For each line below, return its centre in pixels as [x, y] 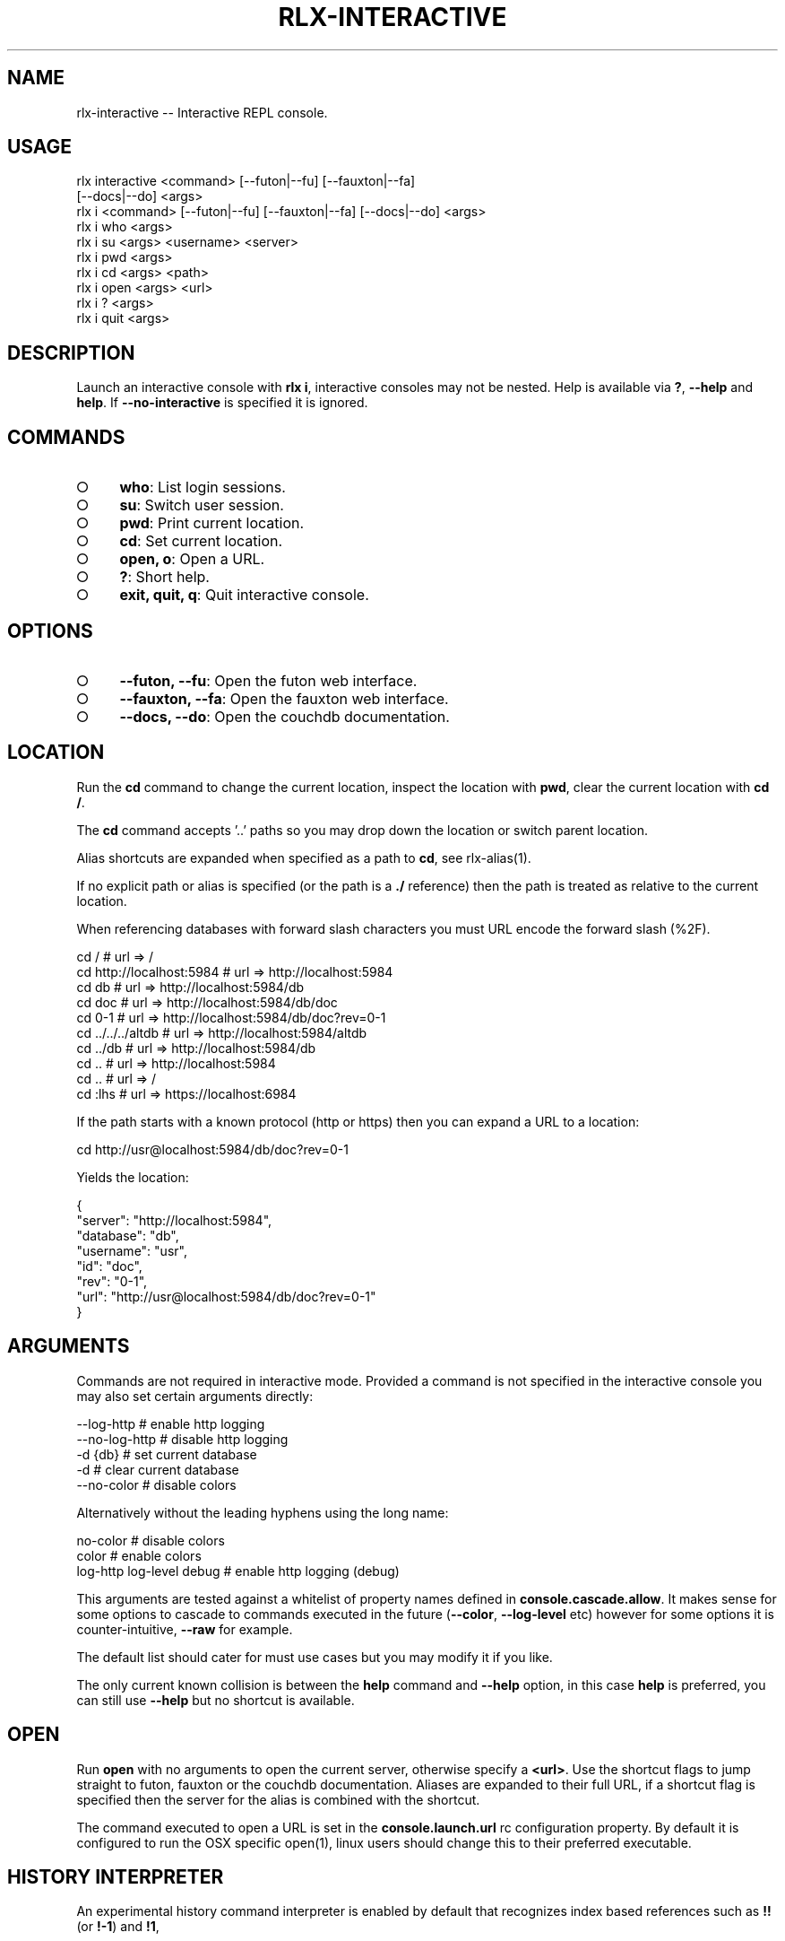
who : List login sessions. [203, 487]
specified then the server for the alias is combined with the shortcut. [278, 1799]
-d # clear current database [158, 1469]
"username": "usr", [132, 1250]
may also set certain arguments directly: [195, 1396]
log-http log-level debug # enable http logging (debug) [238, 1571]
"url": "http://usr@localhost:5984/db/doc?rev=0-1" [226, 1296]
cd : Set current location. [201, 541]
